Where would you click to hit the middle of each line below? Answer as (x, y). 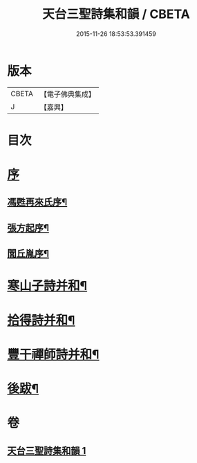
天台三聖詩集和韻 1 (47, 451)
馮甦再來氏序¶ (37, 202)
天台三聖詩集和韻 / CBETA (116, 14)
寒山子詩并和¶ (47, 286)
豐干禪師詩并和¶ (53, 354)
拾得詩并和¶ (41, 320)
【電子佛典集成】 (67, 94)
